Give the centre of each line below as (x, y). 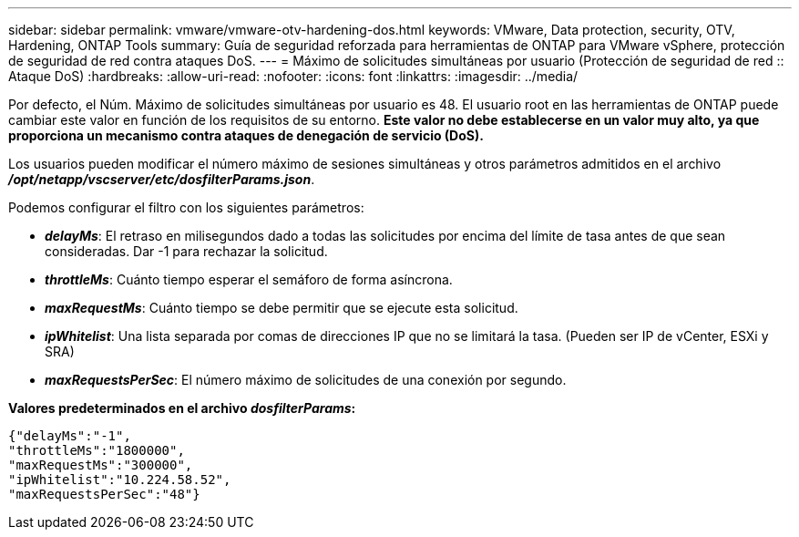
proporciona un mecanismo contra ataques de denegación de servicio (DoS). (246, 135)
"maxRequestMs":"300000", (101, 465)
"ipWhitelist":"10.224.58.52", (120, 480)
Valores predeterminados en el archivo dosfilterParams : (182, 408)
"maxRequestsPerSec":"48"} (104, 494)
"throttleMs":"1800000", (97, 450)
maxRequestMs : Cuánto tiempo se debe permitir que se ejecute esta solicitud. (282, 308)
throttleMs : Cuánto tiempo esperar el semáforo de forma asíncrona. (249, 279)
